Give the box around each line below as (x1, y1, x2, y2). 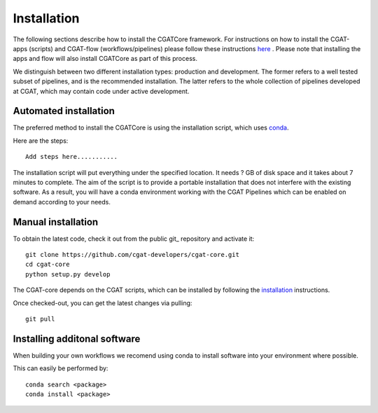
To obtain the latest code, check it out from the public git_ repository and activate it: (13, 234, 255, 243)
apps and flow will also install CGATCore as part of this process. (13, 55, 197, 63)
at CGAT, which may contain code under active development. (13, 87, 190, 95)
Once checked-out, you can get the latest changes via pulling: (13, 298, 192, 307)
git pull (25, 315, 55, 323)
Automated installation (13, 105, 115, 117)
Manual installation (13, 216, 99, 227)
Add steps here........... (25, 153, 118, 161)
